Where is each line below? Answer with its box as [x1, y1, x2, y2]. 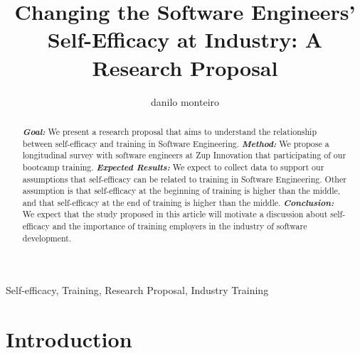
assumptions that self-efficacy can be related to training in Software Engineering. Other [22, 173, 346, 185]
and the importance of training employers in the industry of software [52, 220, 307, 232]
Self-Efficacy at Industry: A [47, 25, 323, 54]
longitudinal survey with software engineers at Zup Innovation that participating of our [22, 149, 346, 161]
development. [22, 232, 72, 244]
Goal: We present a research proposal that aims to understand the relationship [22, 124, 317, 138]
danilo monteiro [150, 94, 220, 109]
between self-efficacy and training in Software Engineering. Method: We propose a [22, 136, 329, 150]
